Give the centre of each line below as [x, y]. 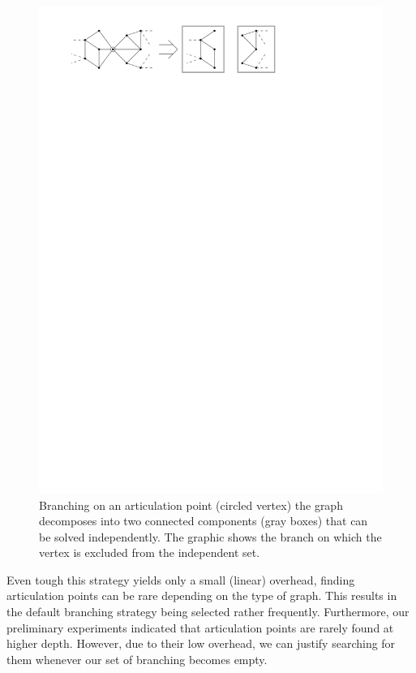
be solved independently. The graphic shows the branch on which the [210, 536]
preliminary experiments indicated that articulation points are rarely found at [200, 627]
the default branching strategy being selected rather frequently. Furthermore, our [208, 612]
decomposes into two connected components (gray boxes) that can [204, 521]
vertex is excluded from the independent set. [150, 552]
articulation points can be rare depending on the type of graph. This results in [202, 595]
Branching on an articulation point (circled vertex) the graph [191, 505]
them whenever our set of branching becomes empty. [137, 659]
